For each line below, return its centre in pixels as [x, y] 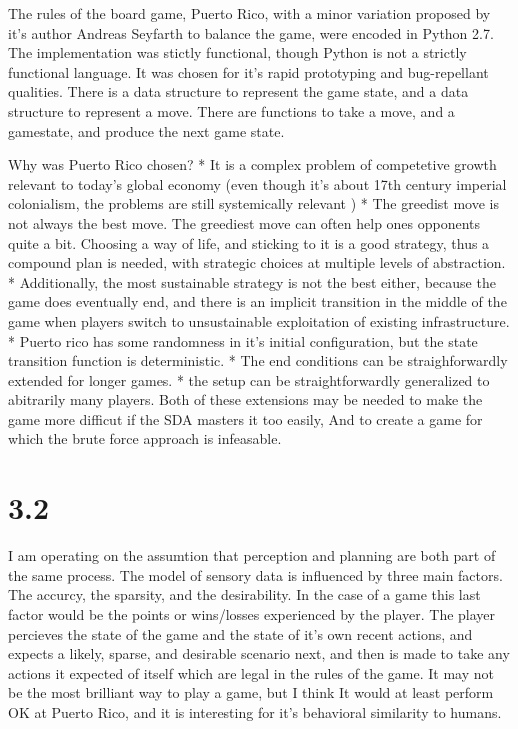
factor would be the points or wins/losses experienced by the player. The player [252, 613]
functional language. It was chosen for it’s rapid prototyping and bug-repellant [248, 71]
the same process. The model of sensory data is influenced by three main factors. [255, 574]
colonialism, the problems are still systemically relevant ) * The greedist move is [254, 203]
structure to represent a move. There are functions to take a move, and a [231, 110]
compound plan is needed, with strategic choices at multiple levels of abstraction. [257, 262]
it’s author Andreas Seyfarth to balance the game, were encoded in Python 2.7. [251, 32]
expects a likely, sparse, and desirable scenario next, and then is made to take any [259, 653]
